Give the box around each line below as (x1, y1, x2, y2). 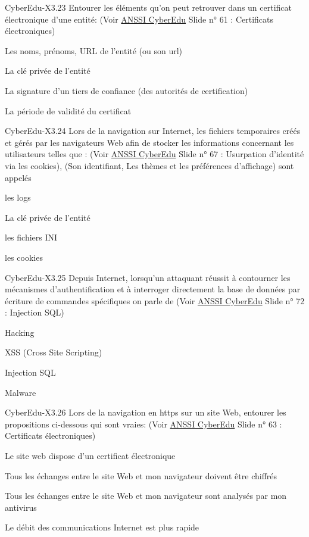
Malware (5, 386, 36, 398)
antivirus (5, 501, 37, 513)
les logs (5, 191, 31, 204)
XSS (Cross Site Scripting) (5, 346, 102, 358)
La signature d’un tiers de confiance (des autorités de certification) (5, 84, 248, 96)
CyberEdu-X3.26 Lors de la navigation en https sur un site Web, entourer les (5, 406, 286, 419)
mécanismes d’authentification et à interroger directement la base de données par (5, 283, 301, 295)
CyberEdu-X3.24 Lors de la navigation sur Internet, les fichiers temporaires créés (5, 124, 301, 137)
